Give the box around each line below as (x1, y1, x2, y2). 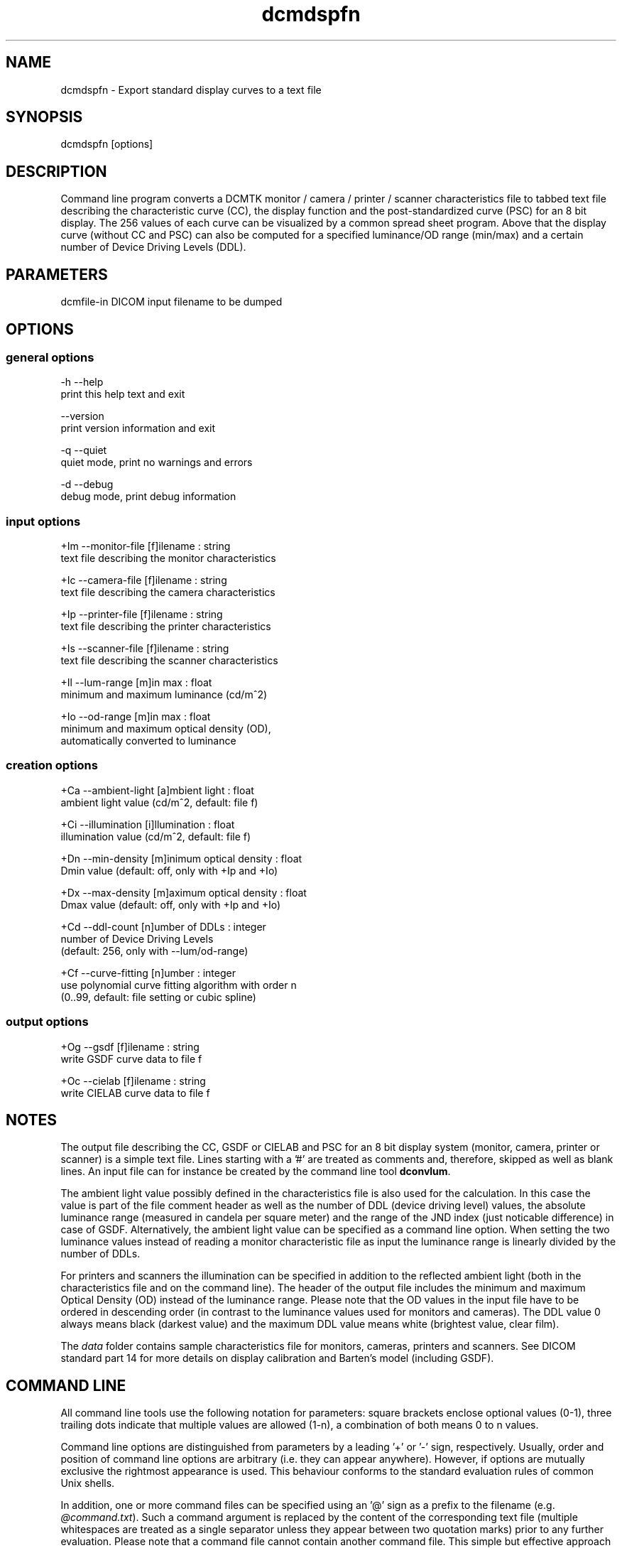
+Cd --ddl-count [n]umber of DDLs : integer (60, 920, 266, 933)
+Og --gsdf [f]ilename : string (60, 1040, 200, 1053)
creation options (6, 758, 98, 773)
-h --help (60, 376, 104, 389)
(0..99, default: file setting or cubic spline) (60, 990, 256, 1003)
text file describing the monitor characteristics (60, 552, 276, 565)
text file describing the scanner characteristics (60, 654, 278, 667)
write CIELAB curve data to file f (60, 1086, 210, 1099)
